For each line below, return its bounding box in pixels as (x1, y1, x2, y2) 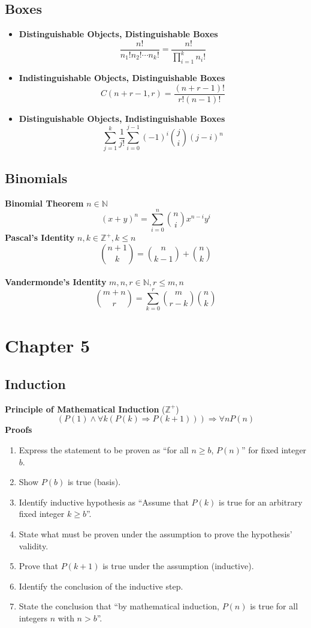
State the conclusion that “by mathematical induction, (19, 600, 219, 612)
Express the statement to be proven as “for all (19, 443, 189, 456)
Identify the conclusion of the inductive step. (19, 579, 183, 592)
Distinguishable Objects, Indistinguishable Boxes (19, 112, 225, 124)
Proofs (5, 423, 32, 436)
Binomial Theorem (5, 196, 84, 209)
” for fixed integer (241, 443, 307, 456)
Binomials (5, 168, 68, 187)
